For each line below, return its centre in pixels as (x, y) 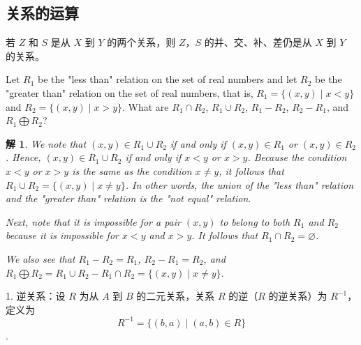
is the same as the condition (132, 170)
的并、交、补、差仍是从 (258, 42)
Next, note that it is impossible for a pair (93, 221)
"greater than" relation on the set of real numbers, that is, (130, 92)
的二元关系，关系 (176, 296)
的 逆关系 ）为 (298, 296)
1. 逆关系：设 (36, 296)
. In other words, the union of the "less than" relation (239, 184)
